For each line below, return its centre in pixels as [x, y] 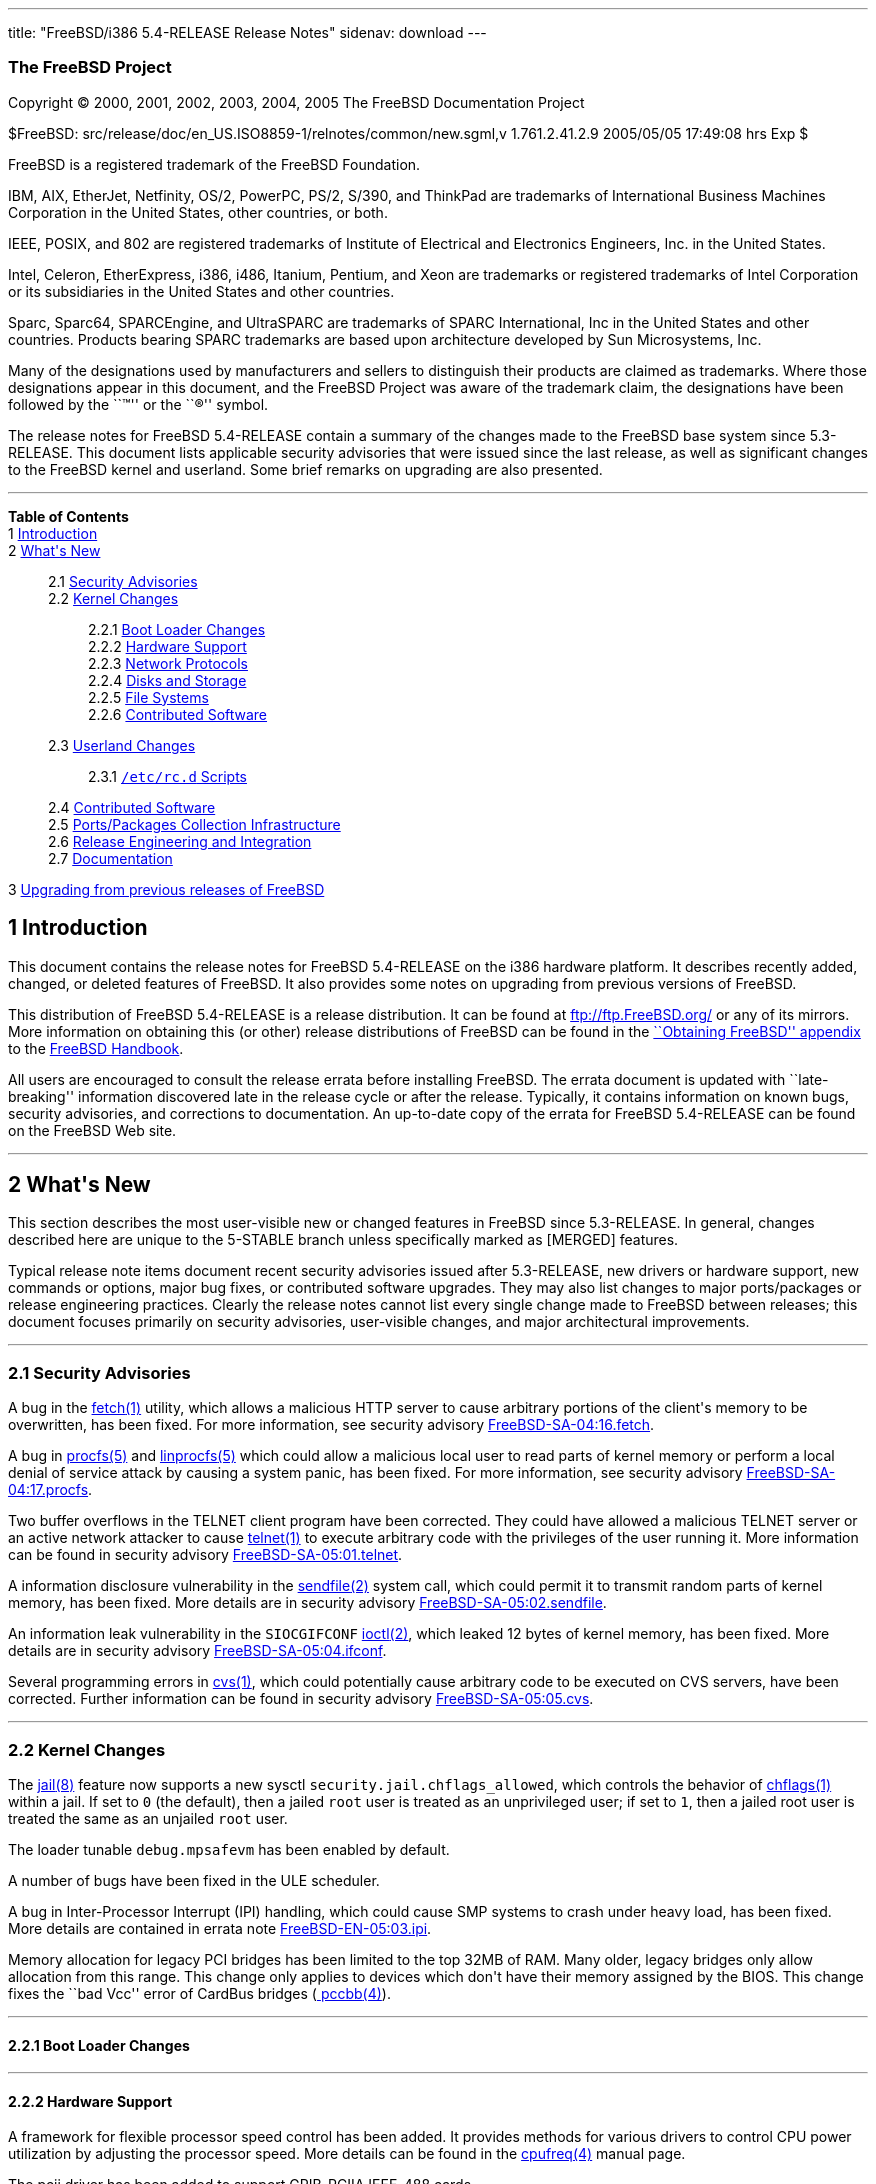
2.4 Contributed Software [132, 807]
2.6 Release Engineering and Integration [180, 841]
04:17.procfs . [50, 1490]
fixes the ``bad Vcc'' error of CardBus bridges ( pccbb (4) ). [199, 1993]
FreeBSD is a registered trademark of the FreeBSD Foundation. [214, 164]
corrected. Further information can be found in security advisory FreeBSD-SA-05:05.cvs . [301, 1699]
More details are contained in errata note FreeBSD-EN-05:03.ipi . [220, 1928]
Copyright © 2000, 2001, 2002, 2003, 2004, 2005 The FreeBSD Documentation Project [296, 102]
